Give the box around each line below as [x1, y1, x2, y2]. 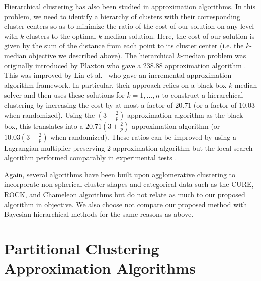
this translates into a [19, 120, 83, 131]
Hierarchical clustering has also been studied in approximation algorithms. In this [4, 1, 256, 11]
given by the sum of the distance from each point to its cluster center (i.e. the [4, 40, 244, 51]
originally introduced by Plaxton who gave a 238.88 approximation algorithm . [4, 60, 246, 70]
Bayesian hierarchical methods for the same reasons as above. [4, 209, 194, 219]
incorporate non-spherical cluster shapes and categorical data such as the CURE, [4, 179, 254, 190]
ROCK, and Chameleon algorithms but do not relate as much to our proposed [4, 189, 245, 199]
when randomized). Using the [4, 109, 95, 120]
